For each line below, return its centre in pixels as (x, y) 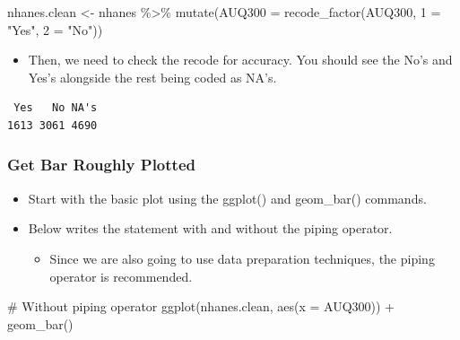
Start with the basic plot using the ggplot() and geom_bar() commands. (227, 198)
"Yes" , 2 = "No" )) (55, 29)
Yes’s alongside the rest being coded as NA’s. (152, 77)
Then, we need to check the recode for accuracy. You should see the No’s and (240, 60)
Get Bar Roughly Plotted (101, 165)
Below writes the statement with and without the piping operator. (210, 228)
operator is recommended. (121, 276)
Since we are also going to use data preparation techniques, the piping (242, 258)
